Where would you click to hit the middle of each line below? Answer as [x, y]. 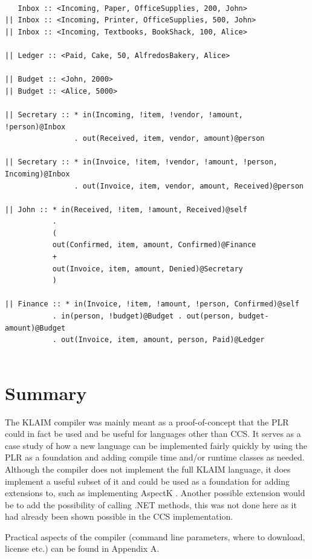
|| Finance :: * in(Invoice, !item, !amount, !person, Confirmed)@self [152, 304]
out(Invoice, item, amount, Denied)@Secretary [148, 269]
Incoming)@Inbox [37, 174]
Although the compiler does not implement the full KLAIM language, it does [148, 469]
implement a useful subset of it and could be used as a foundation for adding [148, 481]
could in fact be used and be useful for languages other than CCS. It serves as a [153, 434]
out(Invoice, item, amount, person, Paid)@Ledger [163, 340]
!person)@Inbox [35, 127]
